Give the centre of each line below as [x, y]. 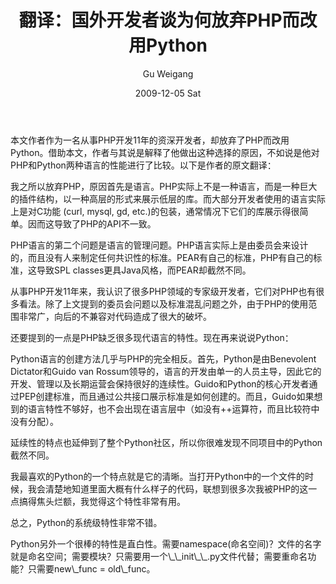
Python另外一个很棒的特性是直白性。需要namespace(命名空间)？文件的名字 [166, 543]
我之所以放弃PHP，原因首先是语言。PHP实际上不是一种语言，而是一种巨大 [164, 186]
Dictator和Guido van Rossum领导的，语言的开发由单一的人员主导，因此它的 [166, 371]
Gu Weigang [168, 73]
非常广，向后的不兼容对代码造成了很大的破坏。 [115, 316]
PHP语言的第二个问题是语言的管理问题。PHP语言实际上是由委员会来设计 [159, 245]
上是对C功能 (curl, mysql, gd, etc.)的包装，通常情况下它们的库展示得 [151, 211]
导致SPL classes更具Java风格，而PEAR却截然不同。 [144, 270]
